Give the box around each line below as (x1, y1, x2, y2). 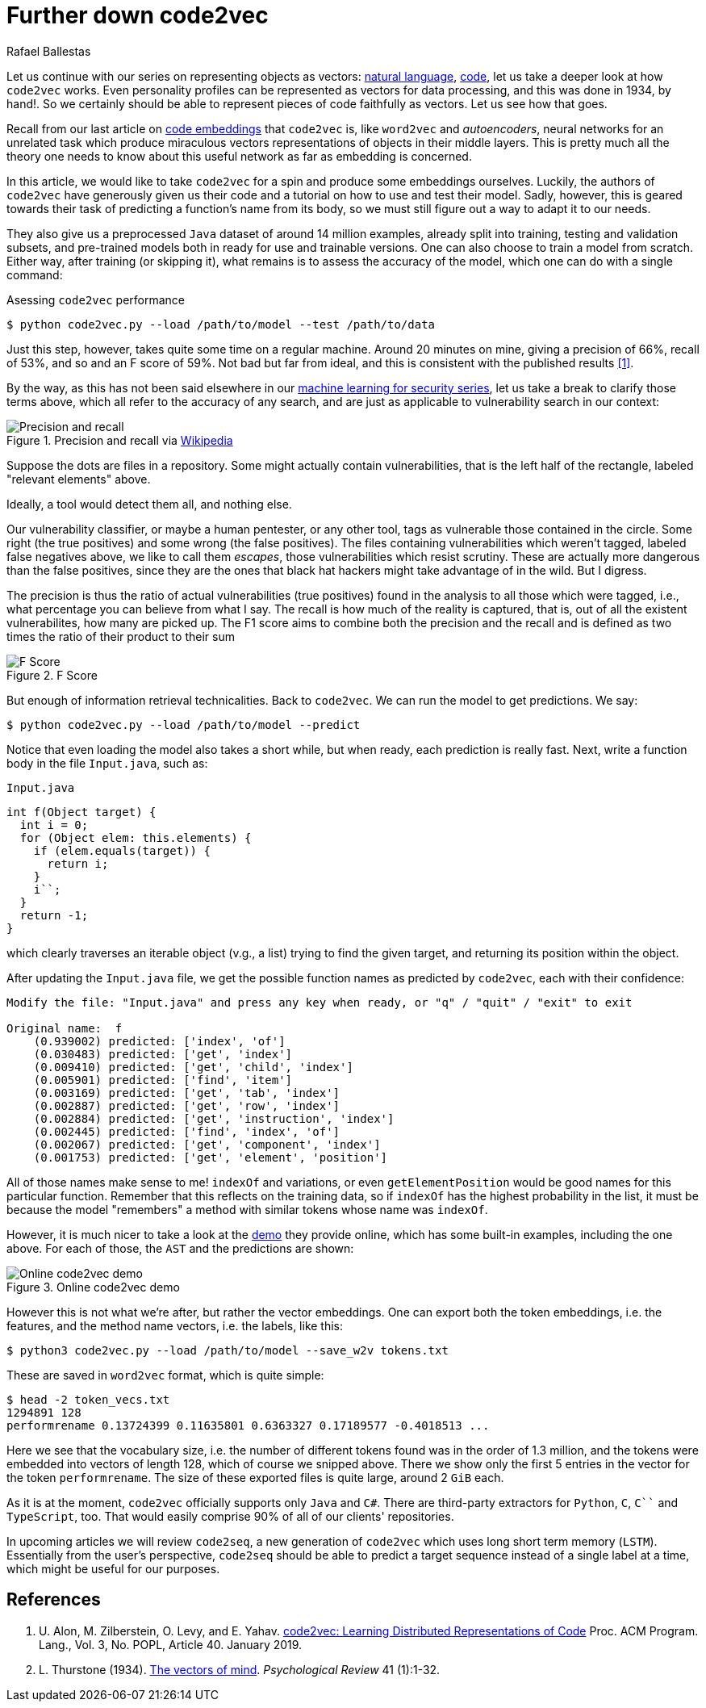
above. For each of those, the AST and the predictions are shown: (6, 1241, 354, 1255)
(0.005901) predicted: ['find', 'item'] (33, 1073, 293, 1086)
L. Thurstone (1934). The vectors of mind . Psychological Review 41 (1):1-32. (39, 1662, 441, 1677)
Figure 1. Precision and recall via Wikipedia (6, 433, 233, 447)
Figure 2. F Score (6, 668, 98, 682)
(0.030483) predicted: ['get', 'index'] (33, 1047, 293, 1061)
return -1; (19, 908, 89, 922)
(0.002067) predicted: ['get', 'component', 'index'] (33, 1137, 381, 1151)
